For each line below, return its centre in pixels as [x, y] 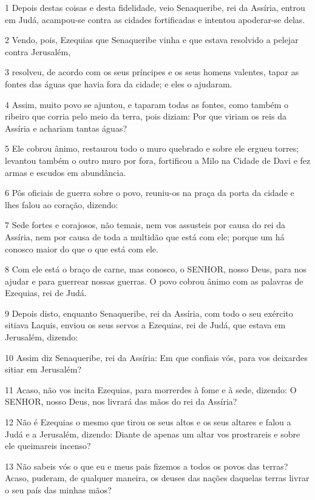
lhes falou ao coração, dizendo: [62, 204]
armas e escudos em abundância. [66, 172]
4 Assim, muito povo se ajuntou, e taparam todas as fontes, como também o [147, 104]
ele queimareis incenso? [48, 446]
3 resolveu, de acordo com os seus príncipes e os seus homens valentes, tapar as [152, 72]
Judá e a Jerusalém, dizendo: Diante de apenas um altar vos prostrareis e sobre [153, 434]
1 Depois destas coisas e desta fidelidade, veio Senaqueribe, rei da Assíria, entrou [155, 7]
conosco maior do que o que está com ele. [82, 248]
